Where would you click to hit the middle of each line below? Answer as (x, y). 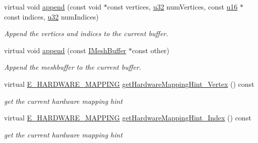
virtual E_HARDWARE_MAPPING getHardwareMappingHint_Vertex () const (129, 84)
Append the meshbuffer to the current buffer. (73, 67)
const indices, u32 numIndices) (51, 16)
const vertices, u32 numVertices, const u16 (172, 7)
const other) (151, 50)
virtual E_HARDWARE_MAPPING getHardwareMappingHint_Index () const (128, 118)
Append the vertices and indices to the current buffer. (86, 33)
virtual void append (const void (53, 7)
